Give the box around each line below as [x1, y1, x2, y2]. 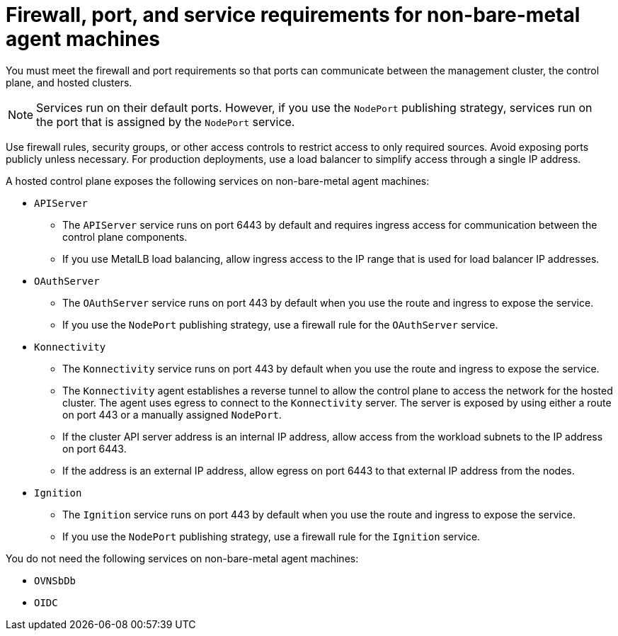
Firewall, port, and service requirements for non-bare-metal [6, 3, 580, 27]
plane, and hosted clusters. [6, 76, 132, 89]
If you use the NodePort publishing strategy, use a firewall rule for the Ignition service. [62, 530, 481, 543]
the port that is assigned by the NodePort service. [36, 114, 295, 129]
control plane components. [62, 230, 188, 243]
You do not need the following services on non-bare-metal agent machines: [6, 552, 359, 564]
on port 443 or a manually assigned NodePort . [62, 408, 282, 421]
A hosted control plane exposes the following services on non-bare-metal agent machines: [6, 174, 430, 187]
